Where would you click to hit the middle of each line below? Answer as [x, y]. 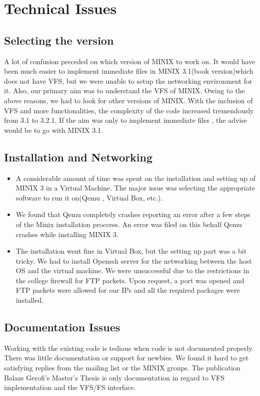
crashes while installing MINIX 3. [67, 234]
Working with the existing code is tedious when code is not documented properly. [129, 348]
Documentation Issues [62, 327]
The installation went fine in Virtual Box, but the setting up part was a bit [131, 251]
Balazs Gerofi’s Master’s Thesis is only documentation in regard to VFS [114, 377]
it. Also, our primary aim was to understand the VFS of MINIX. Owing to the [124, 90]
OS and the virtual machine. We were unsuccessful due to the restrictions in [132, 270]
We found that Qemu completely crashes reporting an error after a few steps [133, 214]
